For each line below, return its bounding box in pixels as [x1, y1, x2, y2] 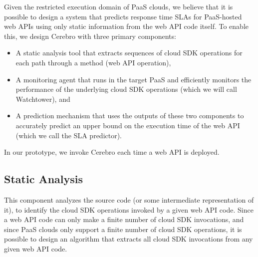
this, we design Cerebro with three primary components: [4, 30, 176, 41]
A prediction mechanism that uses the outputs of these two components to [15, 110, 244, 121]
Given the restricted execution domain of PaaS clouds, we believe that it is [4, 1, 233, 11]
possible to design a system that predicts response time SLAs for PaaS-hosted [4, 11, 242, 21]
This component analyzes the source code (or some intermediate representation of [4, 194, 254, 205]
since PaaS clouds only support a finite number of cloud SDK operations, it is [4, 224, 242, 234]
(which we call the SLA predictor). [15, 130, 122, 140]
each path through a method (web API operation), [15, 57, 171, 67]
